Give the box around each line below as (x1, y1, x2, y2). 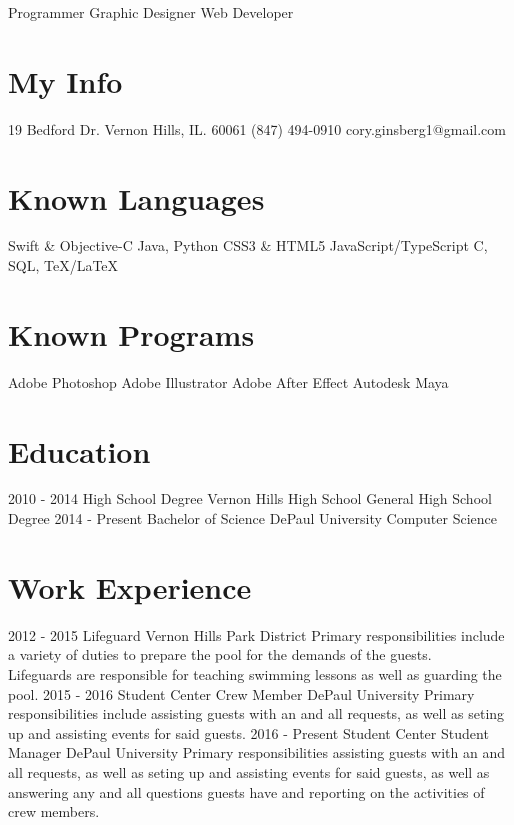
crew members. (8, 801, 100, 822)
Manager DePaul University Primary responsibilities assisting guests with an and (8, 742, 505, 763)
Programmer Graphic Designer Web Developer (8, 2, 294, 22)
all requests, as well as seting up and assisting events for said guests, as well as (8, 761, 490, 782)
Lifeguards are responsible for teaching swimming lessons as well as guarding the (8, 663, 502, 684)
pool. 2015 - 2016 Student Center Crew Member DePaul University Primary (8, 683, 475, 704)
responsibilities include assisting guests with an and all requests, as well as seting (8, 703, 505, 724)
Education (8, 430, 151, 471)
